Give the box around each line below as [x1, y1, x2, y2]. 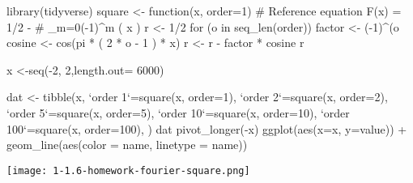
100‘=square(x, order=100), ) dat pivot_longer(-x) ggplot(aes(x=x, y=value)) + [6, 120, 407, 137]
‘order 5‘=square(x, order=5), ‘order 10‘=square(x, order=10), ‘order [6, 104, 350, 121]
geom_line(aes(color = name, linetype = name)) [6, 136, 248, 153]
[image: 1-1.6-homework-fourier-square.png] [6, 164, 250, 177]
